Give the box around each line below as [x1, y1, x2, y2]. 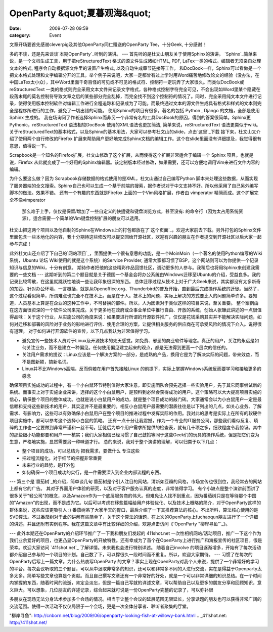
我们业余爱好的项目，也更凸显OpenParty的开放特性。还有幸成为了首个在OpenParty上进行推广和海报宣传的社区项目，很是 [9, 537, 262, 544]
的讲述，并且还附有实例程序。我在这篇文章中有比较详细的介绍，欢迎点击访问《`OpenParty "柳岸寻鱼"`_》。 [9, 521, 231, 527]
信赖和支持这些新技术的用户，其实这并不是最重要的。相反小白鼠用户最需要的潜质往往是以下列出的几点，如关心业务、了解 [9, 403, 262, 410]
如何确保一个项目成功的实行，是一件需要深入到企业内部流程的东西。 [22, 469, 164, 475]
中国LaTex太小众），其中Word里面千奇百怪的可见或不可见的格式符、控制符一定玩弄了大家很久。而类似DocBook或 [9, 79, 245, 85]
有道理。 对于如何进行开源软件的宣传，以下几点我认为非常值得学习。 [9, 328, 153, 334]
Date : [9, 25, 21, 31]
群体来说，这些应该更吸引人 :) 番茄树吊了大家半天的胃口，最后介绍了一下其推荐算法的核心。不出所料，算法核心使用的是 [9, 507, 259, 513]
